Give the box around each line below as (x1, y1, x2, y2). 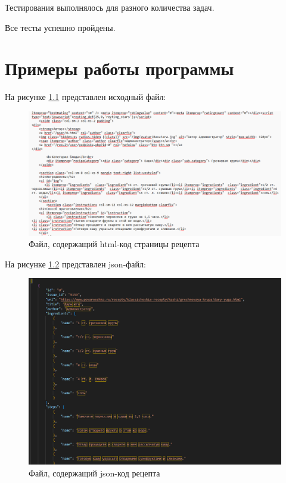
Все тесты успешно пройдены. (5, 21, 116, 33)
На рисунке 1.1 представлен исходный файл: (5, 91, 166, 103)
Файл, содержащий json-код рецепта (29, 466, 160, 479)
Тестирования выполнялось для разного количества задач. (5, 1, 214, 13)
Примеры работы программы (5, 56, 234, 80)
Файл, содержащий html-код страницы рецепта (29, 238, 200, 250)
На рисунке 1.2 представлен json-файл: (5, 257, 146, 270)
